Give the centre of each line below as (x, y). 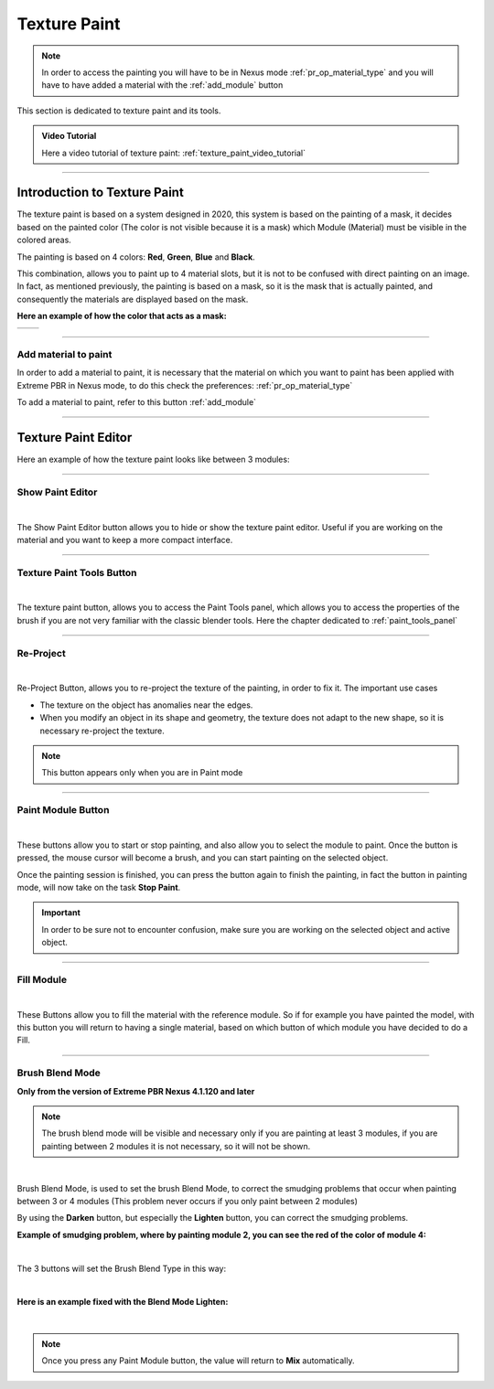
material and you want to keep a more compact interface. (125, 540)
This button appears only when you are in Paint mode (142, 773)
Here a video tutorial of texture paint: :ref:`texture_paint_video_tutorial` (174, 153)
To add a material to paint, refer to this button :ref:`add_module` (136, 402)
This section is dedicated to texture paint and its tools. (119, 111)
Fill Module (42, 979)
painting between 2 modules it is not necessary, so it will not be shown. (176, 1146)
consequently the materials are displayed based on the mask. (133, 299)
